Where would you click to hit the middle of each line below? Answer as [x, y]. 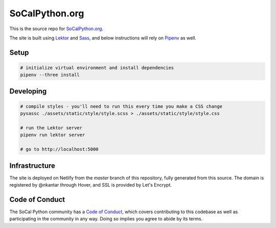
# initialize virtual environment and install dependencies [97, 67]
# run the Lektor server [51, 128]
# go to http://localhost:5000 [60, 149]
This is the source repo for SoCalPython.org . [56, 29]
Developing [28, 91]
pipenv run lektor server [53, 135]
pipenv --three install [50, 75]
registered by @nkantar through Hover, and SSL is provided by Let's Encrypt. [91, 185]
